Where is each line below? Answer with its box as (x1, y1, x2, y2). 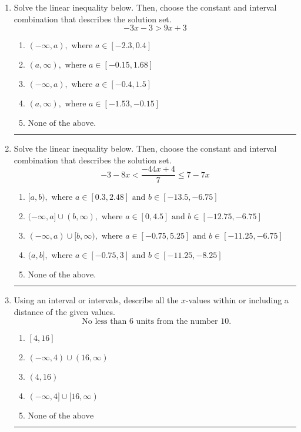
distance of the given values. (14, 306, 115, 318)
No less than (82, 317, 127, 326)
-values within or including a (186, 294, 289, 306)
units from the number (136, 317, 218, 326)
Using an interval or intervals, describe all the (14, 294, 179, 306)
